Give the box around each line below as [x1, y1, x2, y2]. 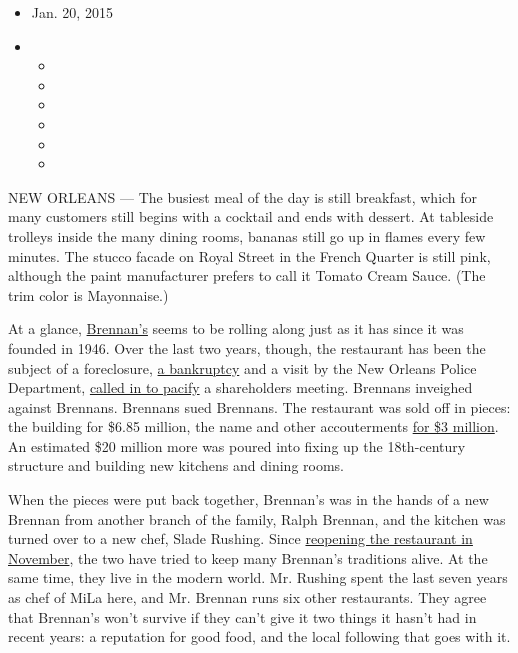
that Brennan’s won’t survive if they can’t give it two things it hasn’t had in [8, 606, 477, 627]
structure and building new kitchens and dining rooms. [8, 455, 345, 476]
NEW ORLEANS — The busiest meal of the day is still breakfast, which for [8, 186, 478, 207]
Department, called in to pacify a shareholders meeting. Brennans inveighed [8, 377, 473, 398]
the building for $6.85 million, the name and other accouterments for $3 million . [8, 416, 499, 437]
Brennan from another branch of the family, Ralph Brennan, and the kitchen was [8, 508, 506, 529]
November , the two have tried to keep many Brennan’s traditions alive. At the [8, 547, 488, 568]
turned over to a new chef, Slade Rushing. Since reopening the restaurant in [8, 528, 473, 549]
